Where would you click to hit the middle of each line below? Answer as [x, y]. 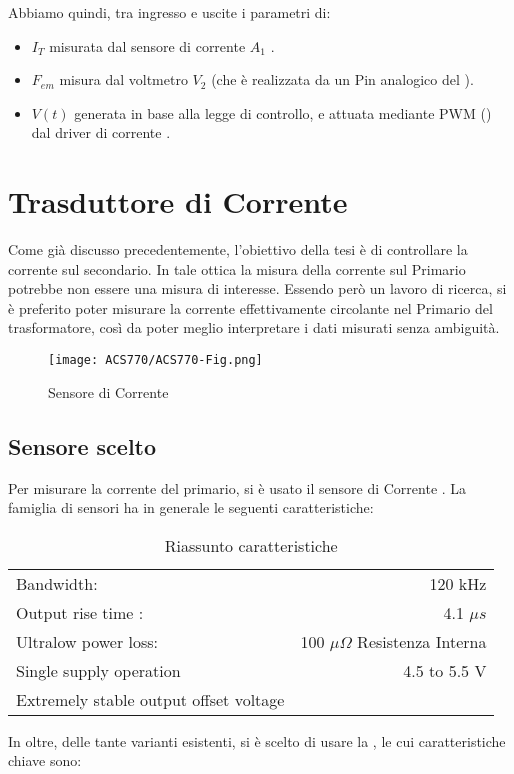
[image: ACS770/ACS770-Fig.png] [155, 360]
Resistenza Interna [422, 641]
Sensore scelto [82, 445]
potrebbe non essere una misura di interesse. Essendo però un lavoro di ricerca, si [257, 288]
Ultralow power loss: [87, 641]
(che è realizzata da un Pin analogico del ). [342, 79]
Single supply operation [98, 670]
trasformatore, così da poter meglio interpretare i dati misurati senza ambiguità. [254, 327]
